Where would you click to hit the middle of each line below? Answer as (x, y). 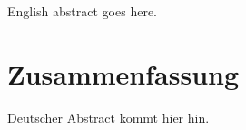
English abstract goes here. (83, 11)
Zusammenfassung (123, 73)
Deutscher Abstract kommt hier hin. (108, 117)
